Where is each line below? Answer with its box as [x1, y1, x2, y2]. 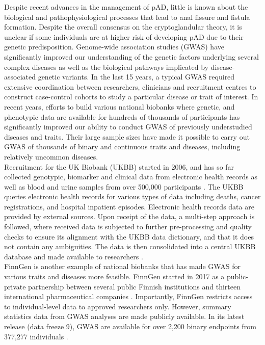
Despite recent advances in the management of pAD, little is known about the [4, 2, 248, 12]
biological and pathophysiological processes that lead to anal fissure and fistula [4, 11, 250, 22]
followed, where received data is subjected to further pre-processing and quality [4, 221, 252, 232]
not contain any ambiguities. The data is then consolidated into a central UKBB [4, 241, 256, 252]
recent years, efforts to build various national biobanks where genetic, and [4, 101, 235, 112]
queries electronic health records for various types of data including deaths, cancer [4, 191, 261, 202]
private [4, 281, 26, 291]
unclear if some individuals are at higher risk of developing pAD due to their [4, 31, 244, 42]
